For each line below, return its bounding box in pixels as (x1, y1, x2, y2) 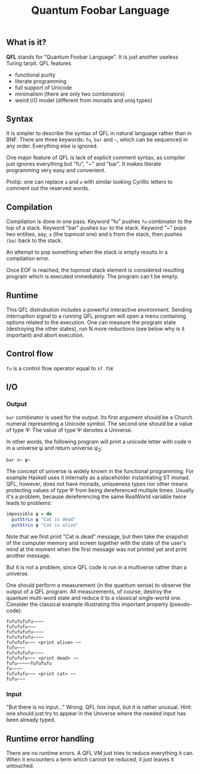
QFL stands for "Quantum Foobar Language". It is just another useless (6, 53, 179, 60)
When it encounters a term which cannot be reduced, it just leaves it (6, 756, 174, 763)
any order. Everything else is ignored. (6, 142, 99, 150)
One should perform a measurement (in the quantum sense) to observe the (6, 581, 191, 589)
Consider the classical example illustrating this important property (6, 601, 168, 608)
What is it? (6, 37, 47, 48)
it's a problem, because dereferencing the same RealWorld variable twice (6, 493, 187, 500)
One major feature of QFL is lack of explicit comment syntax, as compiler (6, 154, 186, 161)
